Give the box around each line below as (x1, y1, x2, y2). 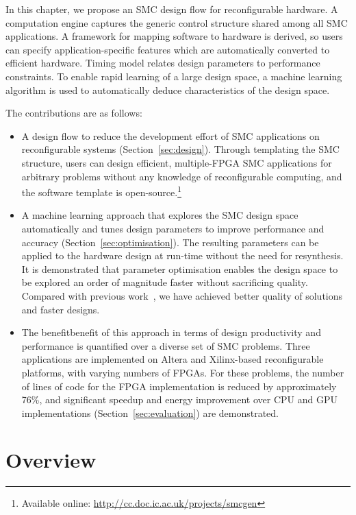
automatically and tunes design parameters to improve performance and (21, 221, 325, 235)
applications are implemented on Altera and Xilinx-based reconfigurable (21, 352, 324, 366)
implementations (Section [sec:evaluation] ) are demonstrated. (21, 405, 279, 420)
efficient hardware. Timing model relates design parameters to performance (5, 56, 320, 70)
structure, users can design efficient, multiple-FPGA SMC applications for (21, 155, 332, 169)
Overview (5, 446, 97, 474)
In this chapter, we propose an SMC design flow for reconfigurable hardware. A (5, 2, 338, 16)
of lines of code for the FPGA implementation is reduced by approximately (21, 379, 337, 393)
